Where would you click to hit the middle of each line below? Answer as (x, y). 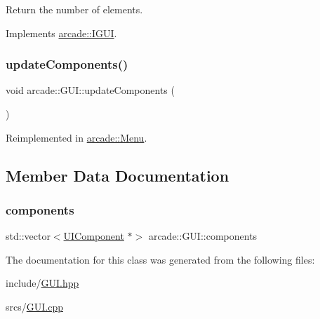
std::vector (28, 236)
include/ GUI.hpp (42, 283)
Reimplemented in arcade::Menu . (76, 137)
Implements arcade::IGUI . (61, 33)
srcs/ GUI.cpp (34, 306)
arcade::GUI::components (203, 236)
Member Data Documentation (118, 175)
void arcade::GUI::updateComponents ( (90, 90)
